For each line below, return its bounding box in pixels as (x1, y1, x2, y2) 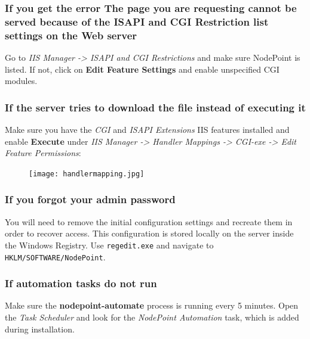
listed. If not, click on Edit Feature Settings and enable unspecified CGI (5, 63, 280, 75)
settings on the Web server (5, 27, 137, 42)
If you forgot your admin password (5, 192, 176, 207)
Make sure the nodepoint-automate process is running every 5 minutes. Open (5, 299, 299, 312)
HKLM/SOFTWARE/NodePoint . (5, 250, 106, 263)
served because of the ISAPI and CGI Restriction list (5, 14, 269, 29)
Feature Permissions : (5, 147, 81, 159)
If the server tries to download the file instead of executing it (5, 99, 306, 114)
